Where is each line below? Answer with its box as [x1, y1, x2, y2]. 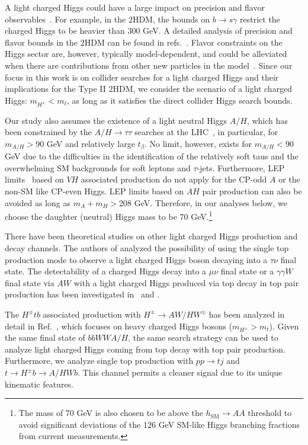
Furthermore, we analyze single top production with [5, 354, 194, 367]
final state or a [220, 265, 274, 277]
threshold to [248, 406, 292, 419]
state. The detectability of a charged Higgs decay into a [5, 265, 207, 277]
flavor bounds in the [5, 36, 78, 48]
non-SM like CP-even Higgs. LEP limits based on [5, 184, 184, 197]
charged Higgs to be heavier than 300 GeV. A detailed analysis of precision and [5, 24, 293, 37]
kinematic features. [5, 377, 74, 390]
